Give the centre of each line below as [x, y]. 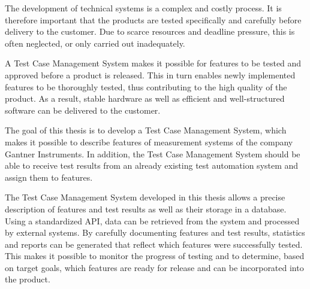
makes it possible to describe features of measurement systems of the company [149, 142]
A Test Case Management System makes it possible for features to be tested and [153, 63]
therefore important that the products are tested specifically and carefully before [153, 19]
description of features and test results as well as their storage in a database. [146, 209]
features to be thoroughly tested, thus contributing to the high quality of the [146, 86]
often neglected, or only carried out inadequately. [95, 43]
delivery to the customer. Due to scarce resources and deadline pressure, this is [150, 31]
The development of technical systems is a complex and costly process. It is [143, 8]
